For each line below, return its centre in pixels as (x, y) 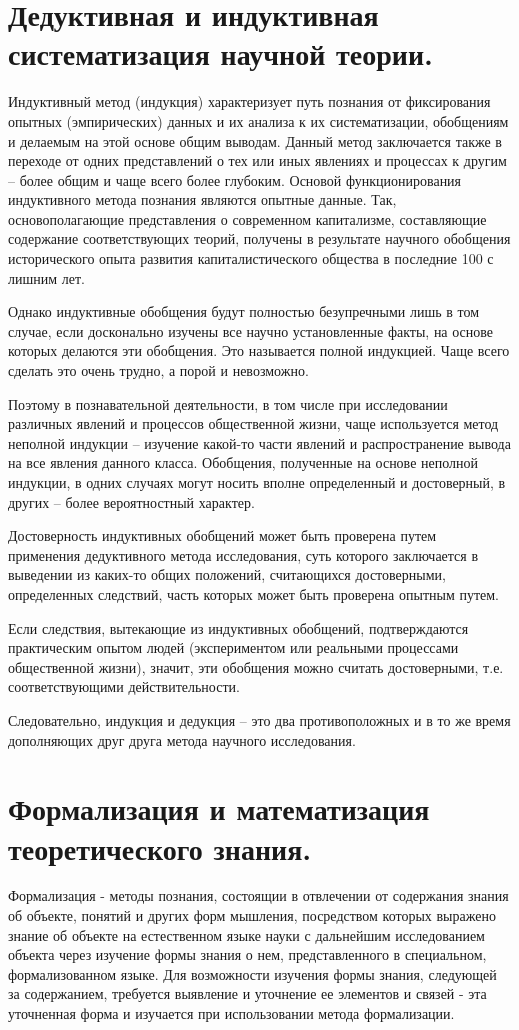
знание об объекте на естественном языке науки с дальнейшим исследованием (246, 934)
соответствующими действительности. (124, 686)
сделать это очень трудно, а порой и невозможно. (158, 370)
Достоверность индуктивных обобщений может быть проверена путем (222, 535)
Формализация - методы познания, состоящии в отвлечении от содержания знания (258, 895)
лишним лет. (46, 277)
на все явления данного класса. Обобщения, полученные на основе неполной (243, 462)
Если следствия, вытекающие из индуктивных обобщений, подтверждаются (238, 627)
